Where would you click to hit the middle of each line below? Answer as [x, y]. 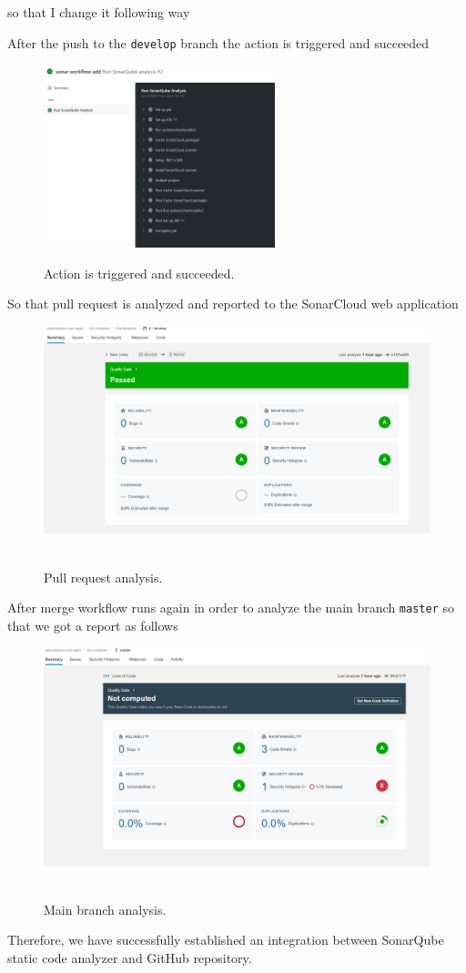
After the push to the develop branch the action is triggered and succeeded [218, 42]
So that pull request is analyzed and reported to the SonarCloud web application [233, 304]
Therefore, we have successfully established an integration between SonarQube [226, 940]
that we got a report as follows [93, 625]
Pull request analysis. [103, 577]
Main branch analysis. [105, 909]
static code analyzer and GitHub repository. [130, 957]
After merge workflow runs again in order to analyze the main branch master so [231, 608]
